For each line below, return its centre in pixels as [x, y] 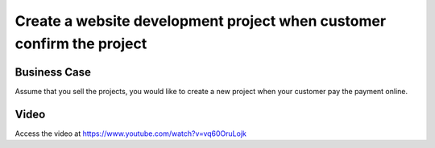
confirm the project [81, 43]
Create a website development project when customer [201, 21]
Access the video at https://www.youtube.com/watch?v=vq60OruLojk [131, 134]
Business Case [53, 72]
